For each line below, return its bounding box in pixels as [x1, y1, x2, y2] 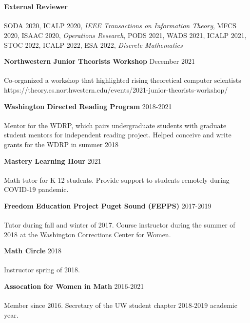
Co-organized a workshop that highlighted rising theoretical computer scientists [4, 75, 241, 85]
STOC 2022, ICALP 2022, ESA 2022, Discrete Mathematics [4, 39, 183, 50]
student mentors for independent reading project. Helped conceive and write [4, 130, 231, 140]
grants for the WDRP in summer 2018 [4, 139, 118, 149]
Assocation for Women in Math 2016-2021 [4, 281, 144, 291]
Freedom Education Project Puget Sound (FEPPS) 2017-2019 [4, 200, 212, 210]
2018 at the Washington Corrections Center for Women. [4, 229, 171, 239]
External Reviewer [4, 1, 68, 12]
